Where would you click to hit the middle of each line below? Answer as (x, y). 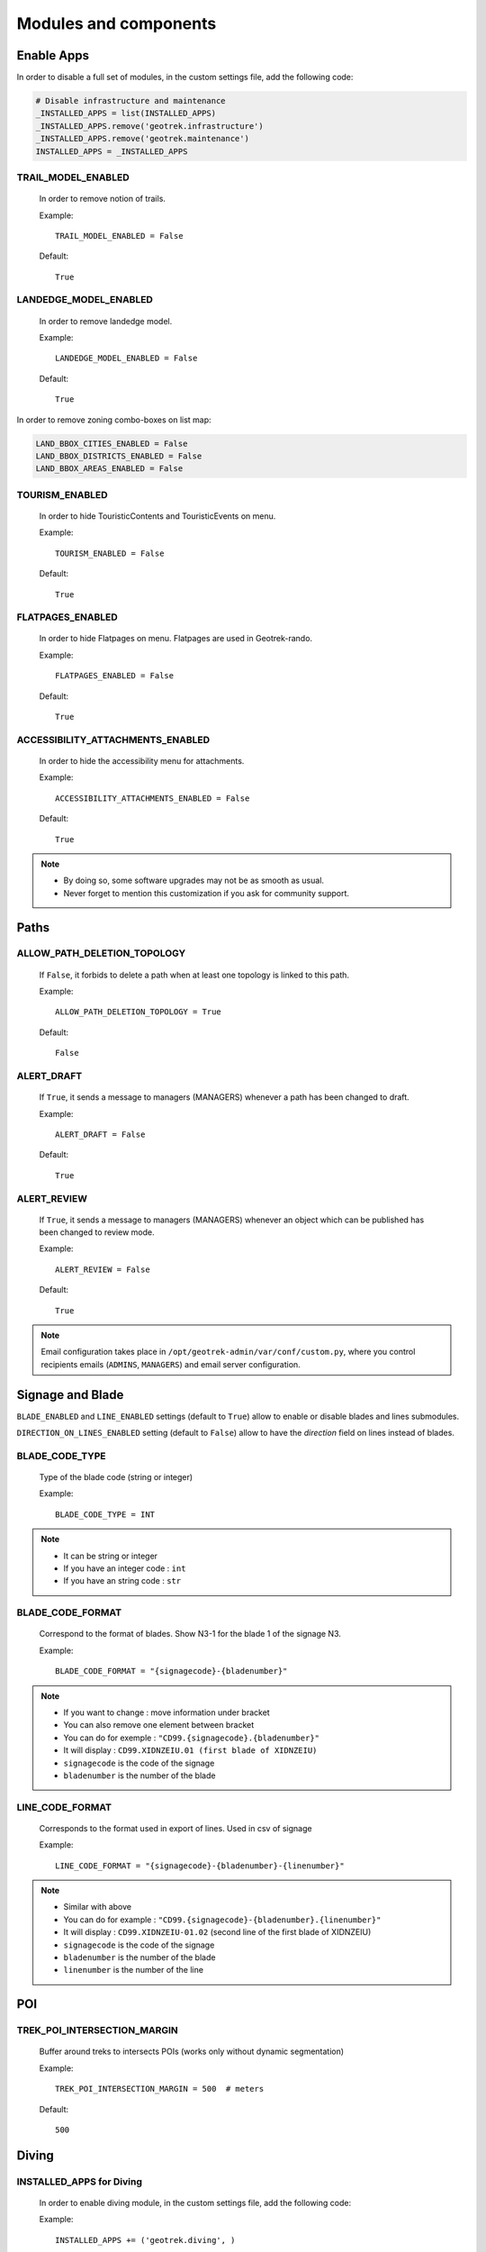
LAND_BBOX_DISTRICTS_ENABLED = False (119, 456)
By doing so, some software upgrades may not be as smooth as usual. (193, 881)
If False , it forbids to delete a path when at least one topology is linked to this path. (194, 975)
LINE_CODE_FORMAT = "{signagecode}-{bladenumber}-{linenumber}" (200, 1866)
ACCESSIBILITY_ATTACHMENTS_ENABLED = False (153, 798)
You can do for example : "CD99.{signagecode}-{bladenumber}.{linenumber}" (222, 1920)
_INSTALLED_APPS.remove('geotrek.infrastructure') (150, 126)
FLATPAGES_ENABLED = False (115, 676)
